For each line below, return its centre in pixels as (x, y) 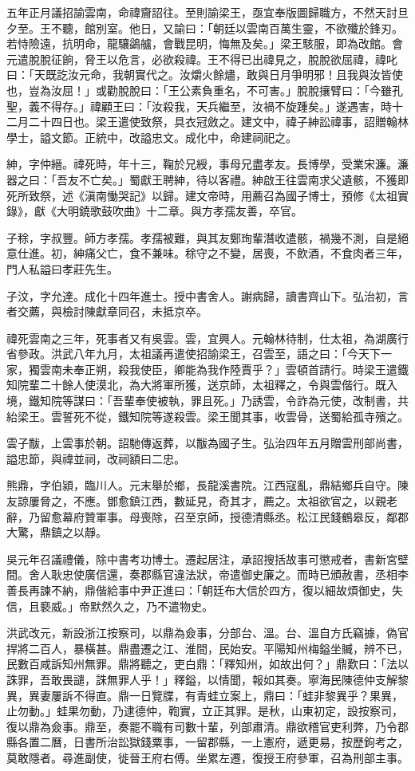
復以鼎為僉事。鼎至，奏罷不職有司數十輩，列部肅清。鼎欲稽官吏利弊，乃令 (202, 726)
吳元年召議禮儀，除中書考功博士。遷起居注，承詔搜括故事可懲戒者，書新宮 (202, 559)
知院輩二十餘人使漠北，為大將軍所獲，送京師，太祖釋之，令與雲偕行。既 (196, 385)
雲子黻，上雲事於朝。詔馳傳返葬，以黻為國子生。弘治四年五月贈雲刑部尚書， (207, 443)
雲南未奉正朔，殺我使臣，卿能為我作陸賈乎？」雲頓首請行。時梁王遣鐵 (224, 369)
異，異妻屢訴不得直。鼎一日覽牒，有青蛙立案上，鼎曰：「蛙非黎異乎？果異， (205, 695)
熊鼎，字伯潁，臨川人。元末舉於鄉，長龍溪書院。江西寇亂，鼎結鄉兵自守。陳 (207, 485)
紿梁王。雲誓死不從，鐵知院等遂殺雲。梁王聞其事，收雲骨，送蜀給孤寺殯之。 (207, 416)
